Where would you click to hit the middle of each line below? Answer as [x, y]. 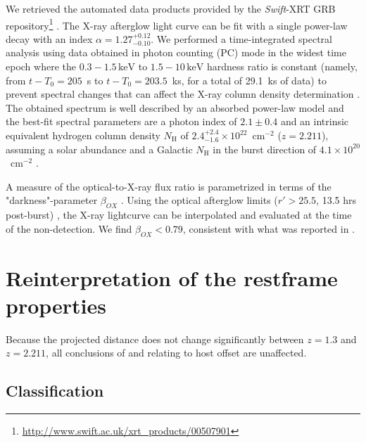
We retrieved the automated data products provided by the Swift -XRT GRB [171, 8]
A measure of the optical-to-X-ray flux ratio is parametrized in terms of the [169, 186]
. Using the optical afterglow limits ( [199, 200]
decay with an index [49, 38]
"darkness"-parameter [52, 200]
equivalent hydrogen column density [83, 135]
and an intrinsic [315, 121]
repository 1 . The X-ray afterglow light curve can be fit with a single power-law [177, 24]
